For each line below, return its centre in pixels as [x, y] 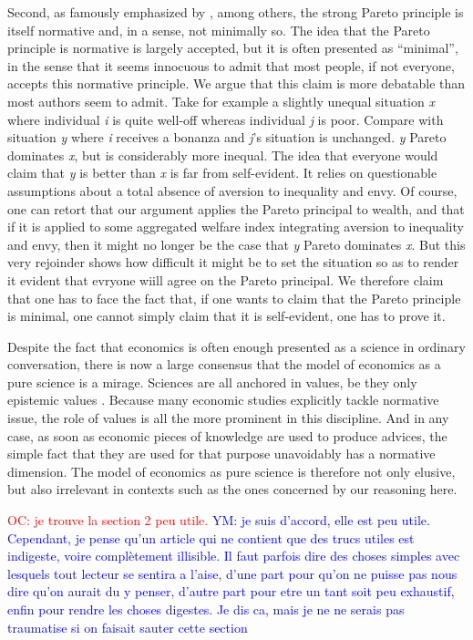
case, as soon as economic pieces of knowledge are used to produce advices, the [227, 435]
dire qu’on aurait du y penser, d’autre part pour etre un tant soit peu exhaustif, [231, 591]
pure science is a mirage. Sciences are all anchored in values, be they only [212, 382]
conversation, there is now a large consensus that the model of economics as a [224, 364]
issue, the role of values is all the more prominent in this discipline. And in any [228, 418]
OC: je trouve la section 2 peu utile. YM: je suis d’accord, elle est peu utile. [219, 520]
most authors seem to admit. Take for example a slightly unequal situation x [221, 101]
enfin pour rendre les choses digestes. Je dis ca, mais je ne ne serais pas [206, 609]
